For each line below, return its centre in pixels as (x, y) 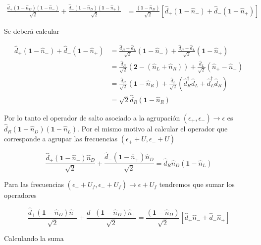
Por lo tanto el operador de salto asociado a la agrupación (92, 117)
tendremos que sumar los (197, 184)
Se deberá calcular (32, 31)
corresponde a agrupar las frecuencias (61, 139)
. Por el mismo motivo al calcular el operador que (152, 129)
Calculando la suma (34, 238)
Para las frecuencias (34, 184)
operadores (20, 195)
